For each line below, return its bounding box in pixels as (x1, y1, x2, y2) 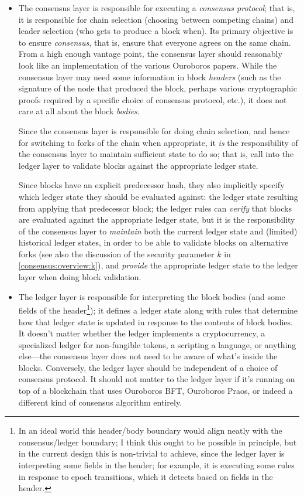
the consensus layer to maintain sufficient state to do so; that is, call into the (18, 148, 294, 160)
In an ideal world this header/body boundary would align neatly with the (18, 424, 282, 437)
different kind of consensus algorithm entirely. (18, 396, 182, 408)
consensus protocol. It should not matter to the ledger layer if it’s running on (18, 373, 295, 385)
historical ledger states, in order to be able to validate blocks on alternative (18, 236, 289, 249)
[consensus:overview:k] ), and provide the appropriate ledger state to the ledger (18, 259, 298, 271)
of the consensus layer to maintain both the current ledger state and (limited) (18, 224, 298, 237)
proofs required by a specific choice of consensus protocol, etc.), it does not (18, 93, 287, 105)
